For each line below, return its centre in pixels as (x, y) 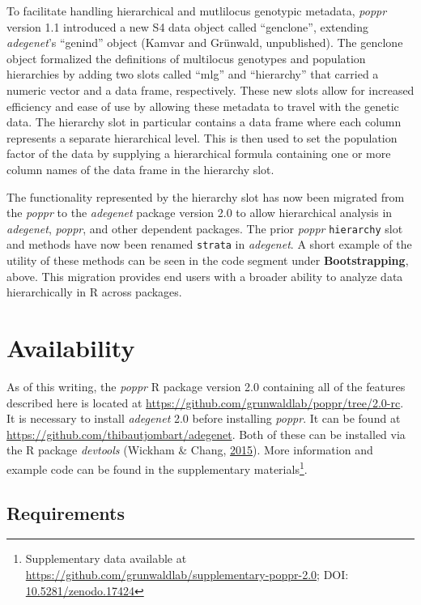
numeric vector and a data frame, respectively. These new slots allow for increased (210, 89)
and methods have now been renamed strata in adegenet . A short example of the (209, 244)
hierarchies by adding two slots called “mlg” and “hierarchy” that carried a (193, 74)
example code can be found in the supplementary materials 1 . (157, 467)
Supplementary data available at (106, 558)
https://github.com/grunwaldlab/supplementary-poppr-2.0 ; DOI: (187, 574)
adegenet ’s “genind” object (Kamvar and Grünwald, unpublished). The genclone (205, 43)
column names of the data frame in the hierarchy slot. (140, 169)
